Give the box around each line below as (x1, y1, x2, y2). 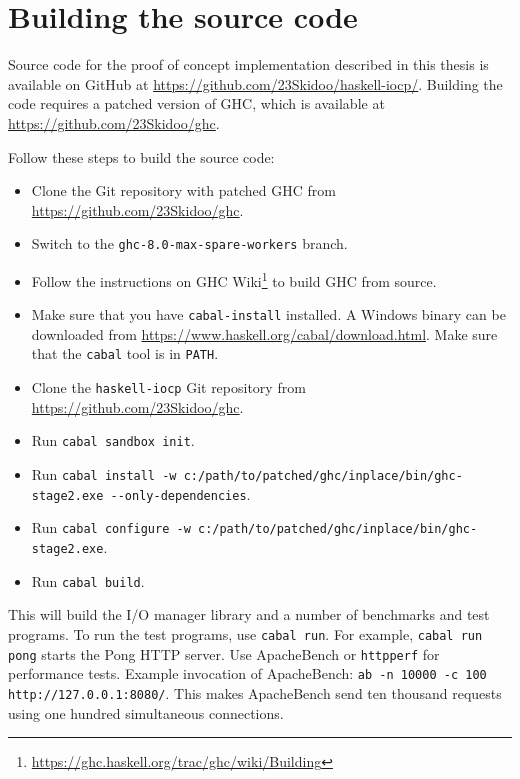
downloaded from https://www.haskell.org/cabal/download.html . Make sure (31, 323, 498, 344)
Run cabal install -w (31, 464, 177, 484)
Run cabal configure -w (31, 517, 191, 538)
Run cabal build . (31, 570, 145, 591)
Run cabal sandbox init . (31, 430, 195, 451)
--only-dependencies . (110, 483, 251, 504)
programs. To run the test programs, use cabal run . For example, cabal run (8, 623, 483, 644)
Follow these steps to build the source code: (8, 146, 275, 167)
